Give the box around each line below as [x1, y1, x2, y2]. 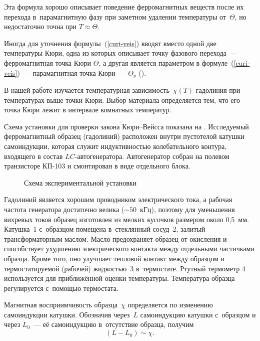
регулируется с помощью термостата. [4, 282, 118, 293]
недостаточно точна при [4, 21, 77, 32]
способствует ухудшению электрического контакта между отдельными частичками [4, 243, 254, 254]
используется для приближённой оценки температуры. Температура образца [4, 273, 235, 283]
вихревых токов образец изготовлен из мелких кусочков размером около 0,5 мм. [4, 214, 249, 224]
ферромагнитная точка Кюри [4, 57, 91, 68]
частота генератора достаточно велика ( [4, 204, 124, 214]
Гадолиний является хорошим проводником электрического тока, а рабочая [4, 194, 232, 205]
